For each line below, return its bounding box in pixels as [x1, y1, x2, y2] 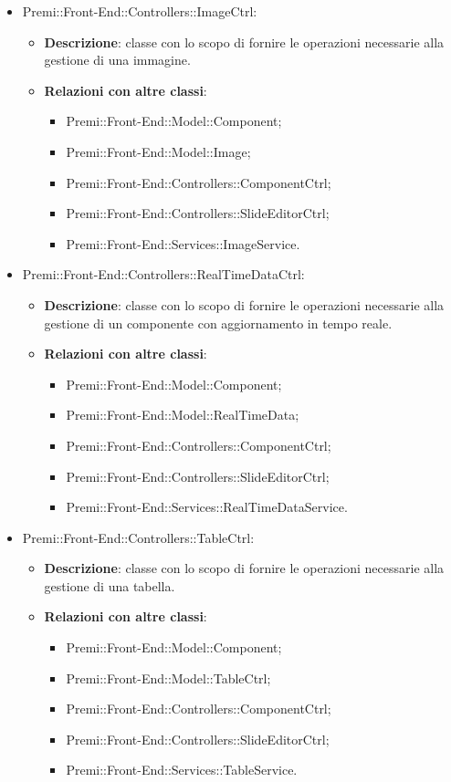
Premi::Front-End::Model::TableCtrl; [66, 668, 271, 687]
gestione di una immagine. [44, 50, 191, 69]
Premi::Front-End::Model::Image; [66, 141, 251, 161]
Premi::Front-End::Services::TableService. [66, 760, 298, 779]
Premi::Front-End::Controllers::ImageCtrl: [22, 2, 257, 20]
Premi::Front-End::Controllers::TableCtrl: [22, 527, 255, 547]
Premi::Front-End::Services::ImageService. [66, 234, 300, 253]
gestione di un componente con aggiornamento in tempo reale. [44, 313, 393, 332]
